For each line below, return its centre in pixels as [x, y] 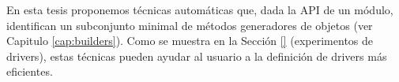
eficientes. [30, 71]
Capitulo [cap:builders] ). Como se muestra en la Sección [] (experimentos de [190, 41]
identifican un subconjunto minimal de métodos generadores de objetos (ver [190, 25]
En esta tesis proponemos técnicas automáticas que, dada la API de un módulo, [200, 9]
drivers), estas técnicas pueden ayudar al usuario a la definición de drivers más [197, 56]
